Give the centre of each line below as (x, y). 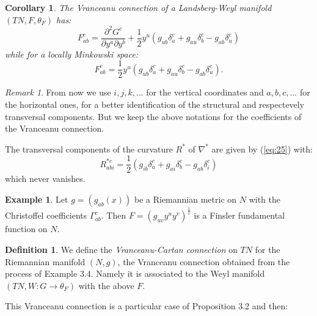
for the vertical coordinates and (205, 92)
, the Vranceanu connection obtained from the (204, 261)
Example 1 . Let (37, 199)
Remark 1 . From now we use (58, 92)
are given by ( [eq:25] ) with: (262, 149)
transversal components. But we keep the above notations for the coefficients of (153, 116)
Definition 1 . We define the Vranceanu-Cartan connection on (121, 249)
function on (26, 229)
